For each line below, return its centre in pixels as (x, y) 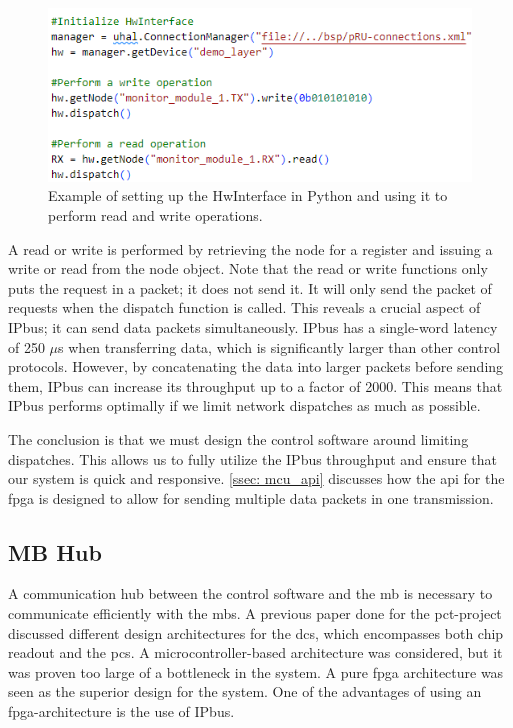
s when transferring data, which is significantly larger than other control (279, 346)
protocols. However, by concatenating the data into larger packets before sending (256, 366)
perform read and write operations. (155, 214)
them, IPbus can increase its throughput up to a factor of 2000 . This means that (255, 385)
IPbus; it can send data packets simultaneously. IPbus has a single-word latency (253, 326)
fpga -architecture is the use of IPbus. (121, 711)
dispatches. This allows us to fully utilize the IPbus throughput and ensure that (252, 458)
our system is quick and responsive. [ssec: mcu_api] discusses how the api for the (256, 478)
